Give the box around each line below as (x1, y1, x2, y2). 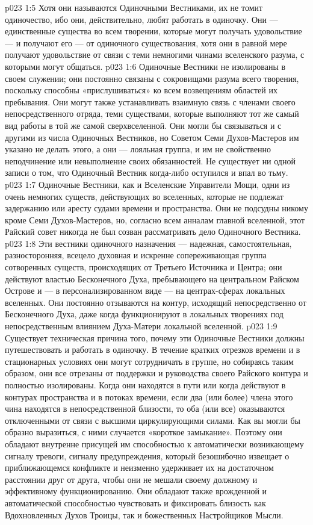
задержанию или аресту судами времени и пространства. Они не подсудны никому (5, 202, 308, 214)
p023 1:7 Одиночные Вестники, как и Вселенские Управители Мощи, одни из (5, 178, 290, 190)
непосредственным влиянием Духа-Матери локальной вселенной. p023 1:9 (5, 320, 277, 332)
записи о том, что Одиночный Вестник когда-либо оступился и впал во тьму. (5, 166, 288, 179)
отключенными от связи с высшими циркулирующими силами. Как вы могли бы (5, 414, 300, 426)
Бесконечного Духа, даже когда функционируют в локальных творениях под (5, 308, 284, 320)
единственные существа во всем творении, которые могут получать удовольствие (5, 25, 302, 37)
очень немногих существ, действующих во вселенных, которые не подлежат (5, 190, 284, 202)
